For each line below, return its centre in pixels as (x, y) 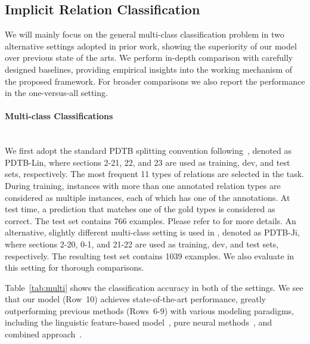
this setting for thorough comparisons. (75, 267)
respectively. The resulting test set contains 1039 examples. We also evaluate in (150, 255)
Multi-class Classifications (59, 116)
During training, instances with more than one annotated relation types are (143, 185)
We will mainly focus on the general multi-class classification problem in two (145, 34)
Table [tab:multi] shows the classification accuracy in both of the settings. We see (154, 287)
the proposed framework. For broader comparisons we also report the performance (155, 81)
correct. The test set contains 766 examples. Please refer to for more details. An (151, 220)
